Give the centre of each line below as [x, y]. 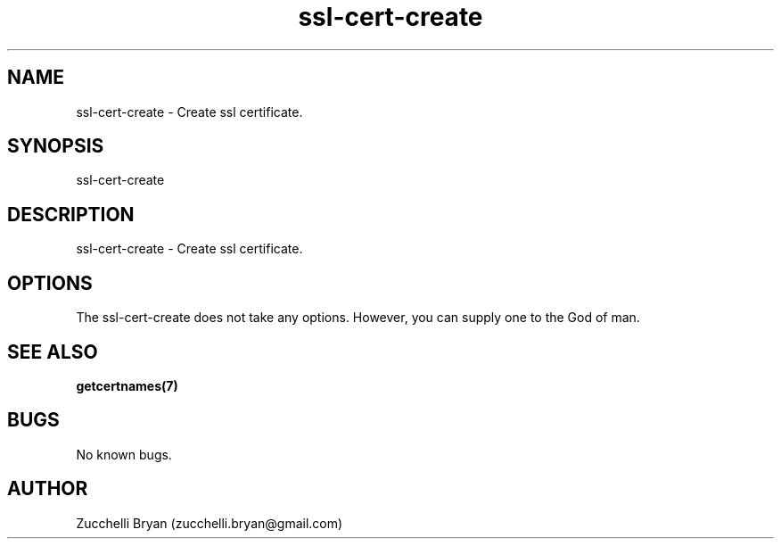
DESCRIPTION [71, 214]
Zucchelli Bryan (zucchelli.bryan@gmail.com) [210, 523]
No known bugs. [124, 454]
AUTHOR [48, 489]
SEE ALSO [53, 352]
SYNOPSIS [56, 146]
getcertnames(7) [127, 385]
